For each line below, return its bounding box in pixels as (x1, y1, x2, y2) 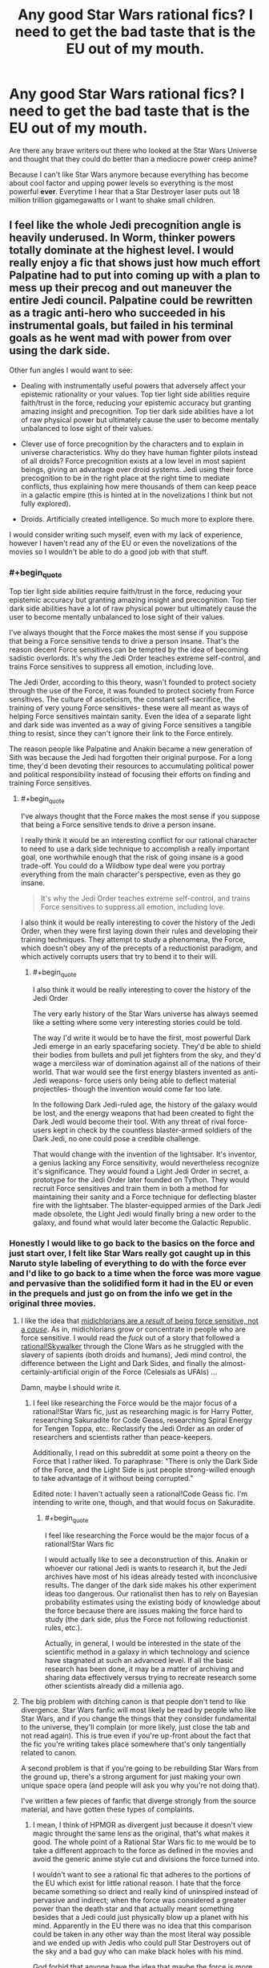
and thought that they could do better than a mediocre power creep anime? (9, 154, 257, 164)
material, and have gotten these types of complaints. (20, 1804, 195, 1814)
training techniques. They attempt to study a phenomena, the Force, (20, 935, 246, 945)
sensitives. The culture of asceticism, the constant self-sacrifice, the (9, 694, 235, 704)
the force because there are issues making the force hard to (44, 1606, 243, 1615)
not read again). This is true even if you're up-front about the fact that (20, 1731, 251, 1740)
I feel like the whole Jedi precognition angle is (9, 218, 242, 232)
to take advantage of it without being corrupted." (32, 1474, 194, 1483)
